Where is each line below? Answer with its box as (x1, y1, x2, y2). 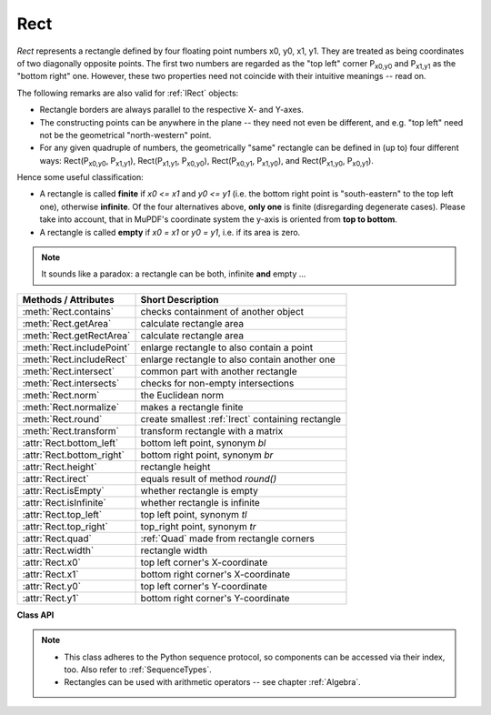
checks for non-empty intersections (140, 377, 295, 389)
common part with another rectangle (140, 365, 297, 378)
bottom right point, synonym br (140, 448, 274, 461)
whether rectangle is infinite (140, 496, 261, 509)
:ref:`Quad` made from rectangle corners (140, 532, 316, 545)
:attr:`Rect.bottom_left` (22, 437, 119, 449)
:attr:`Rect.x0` (22, 556, 81, 569)
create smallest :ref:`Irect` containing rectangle (140, 412, 341, 425)
